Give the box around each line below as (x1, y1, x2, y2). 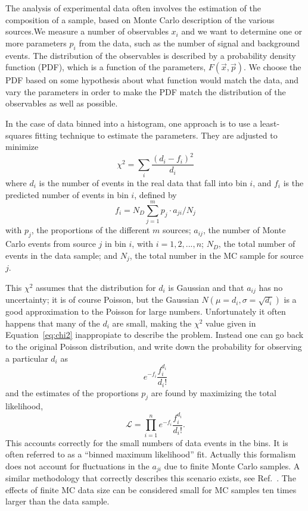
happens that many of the (5, 316, 100, 329)
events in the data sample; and (5, 249, 117, 261)
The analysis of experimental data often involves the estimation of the (5, 2, 261, 14)
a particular (5, 352, 48, 364)
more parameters (5, 36, 67, 49)
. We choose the (244, 61, 301, 73)
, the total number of (218, 237, 295, 250)
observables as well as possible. (5, 97, 118, 109)
